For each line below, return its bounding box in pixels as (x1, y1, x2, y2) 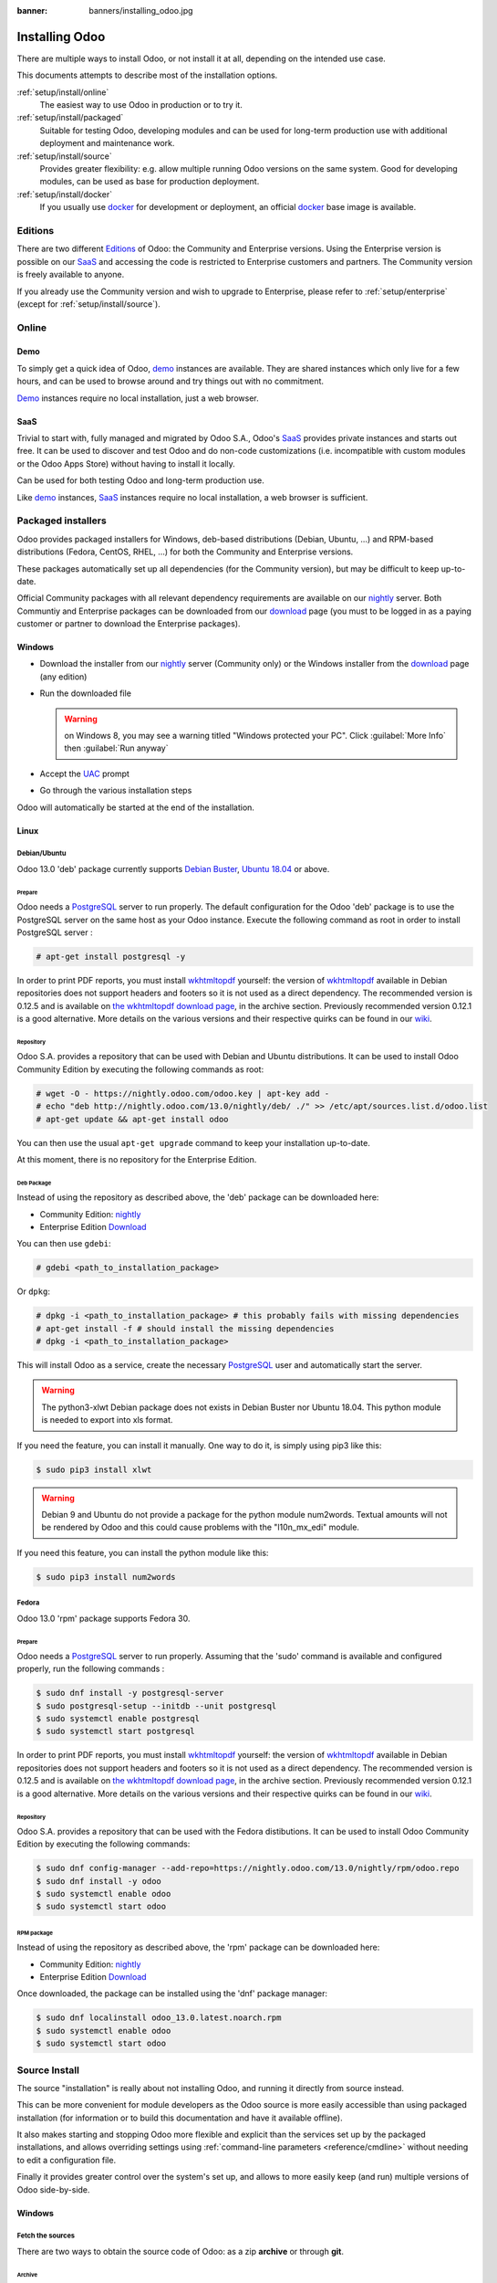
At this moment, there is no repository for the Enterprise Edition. (16, 1153, 257, 1164)
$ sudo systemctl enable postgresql (36, 1713, 201, 1724)
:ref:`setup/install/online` (16, 87, 109, 98)
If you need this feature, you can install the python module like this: (16, 1547, 269, 1558)
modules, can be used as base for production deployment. (39, 176, 260, 187)
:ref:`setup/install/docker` (16, 188, 113, 200)
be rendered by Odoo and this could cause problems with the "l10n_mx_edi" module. (41, 1521, 360, 1533)
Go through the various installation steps (39, 785, 192, 796)
